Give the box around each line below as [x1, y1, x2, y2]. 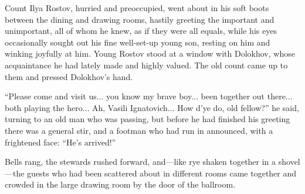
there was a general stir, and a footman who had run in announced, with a [5, 124, 273, 136]
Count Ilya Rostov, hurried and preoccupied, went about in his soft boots [5, 2, 269, 13]
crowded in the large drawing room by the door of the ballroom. [5, 178, 236, 190]
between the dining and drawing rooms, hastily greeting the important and [5, 13, 274, 25]
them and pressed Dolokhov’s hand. [5, 70, 133, 82]
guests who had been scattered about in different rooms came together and [27, 167, 297, 179]
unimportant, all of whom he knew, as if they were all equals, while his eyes [5, 25, 277, 37]
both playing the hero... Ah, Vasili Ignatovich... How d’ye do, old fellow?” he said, [5, 101, 299, 113]
